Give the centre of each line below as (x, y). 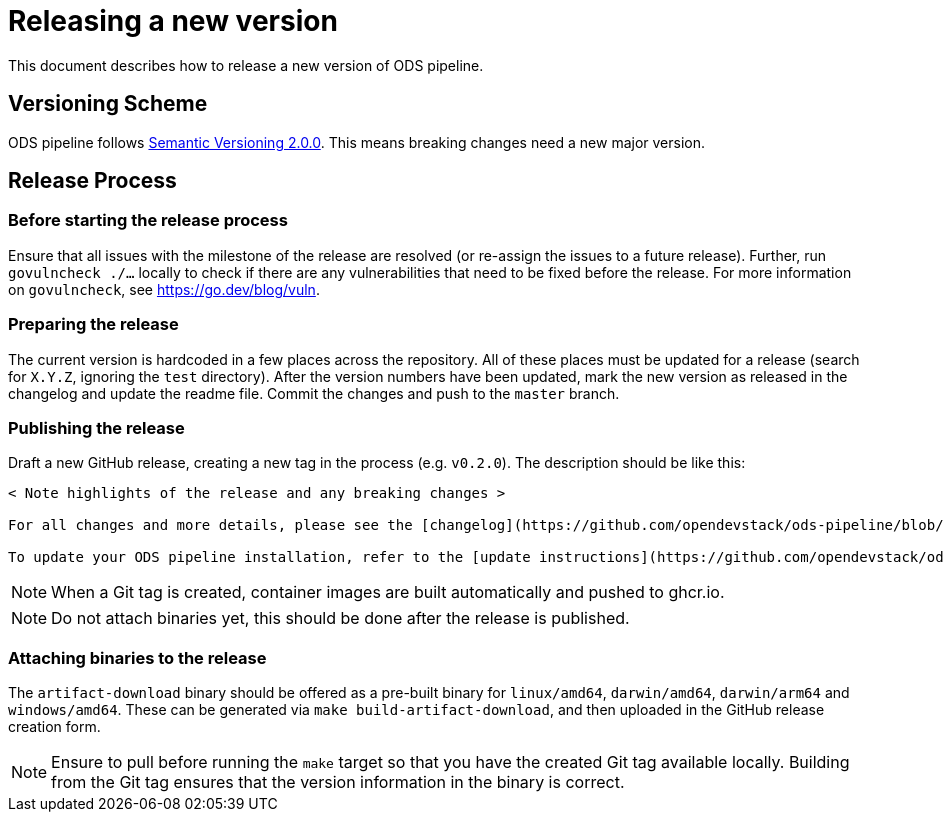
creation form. (54, 727)
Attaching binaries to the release (137, 657)
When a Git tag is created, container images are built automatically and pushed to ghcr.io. (388, 592)
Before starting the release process (148, 220)
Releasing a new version (173, 21)
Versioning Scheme (108, 104)
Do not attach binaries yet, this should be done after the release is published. (340, 618)
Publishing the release (96, 427)
